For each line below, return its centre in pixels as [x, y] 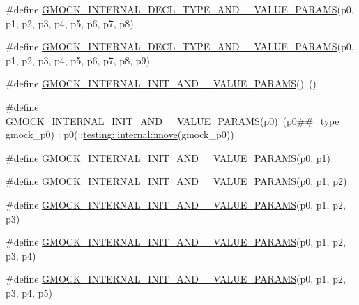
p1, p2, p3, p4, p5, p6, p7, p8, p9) [78, 60]
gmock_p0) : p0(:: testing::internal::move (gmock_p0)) [120, 134]
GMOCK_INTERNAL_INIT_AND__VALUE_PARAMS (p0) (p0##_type [173, 120]
